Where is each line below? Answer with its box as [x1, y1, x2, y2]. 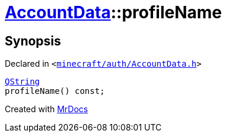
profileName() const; [5, 86, 105, 96]
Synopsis [5, 33, 61, 48]
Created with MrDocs [5, 104, 88, 115]
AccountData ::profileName [5, 2, 222, 22]
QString [5, 77, 40, 87]
